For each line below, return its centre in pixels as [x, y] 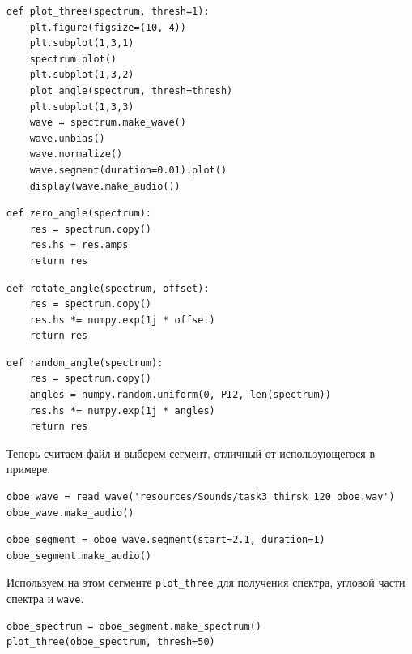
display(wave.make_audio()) [105, 186]
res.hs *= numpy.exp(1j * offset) [122, 320]
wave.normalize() [76, 154]
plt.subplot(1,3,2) [82, 75]
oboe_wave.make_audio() [70, 513]
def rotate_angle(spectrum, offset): [108, 288]
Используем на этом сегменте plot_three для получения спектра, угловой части [206, 582]
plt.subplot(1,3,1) [82, 43]
